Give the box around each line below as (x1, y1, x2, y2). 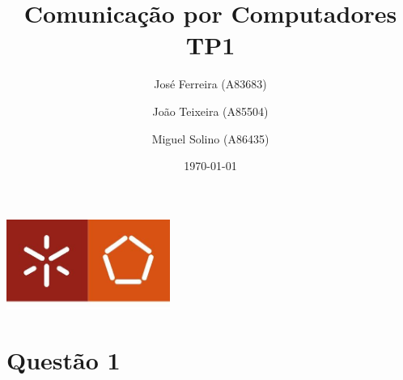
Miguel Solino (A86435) (151, 130, 269, 147)
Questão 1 (6, 344, 121, 377)
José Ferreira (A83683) (154, 75, 267, 92)
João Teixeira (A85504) (152, 102, 269, 119)
